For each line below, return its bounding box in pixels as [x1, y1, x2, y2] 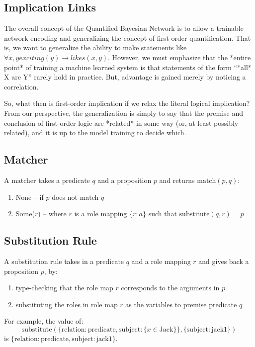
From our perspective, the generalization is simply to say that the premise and [4, 107, 244, 118]
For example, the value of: [4, 316, 84, 326]
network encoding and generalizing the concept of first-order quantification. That [4, 32, 251, 43]
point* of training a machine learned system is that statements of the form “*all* [4, 62, 252, 72]
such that [148, 208, 177, 219]
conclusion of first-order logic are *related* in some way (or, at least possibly [4, 117, 239, 128]
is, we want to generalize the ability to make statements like [4, 42, 187, 53]
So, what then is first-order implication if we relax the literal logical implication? [4, 98, 250, 108]
